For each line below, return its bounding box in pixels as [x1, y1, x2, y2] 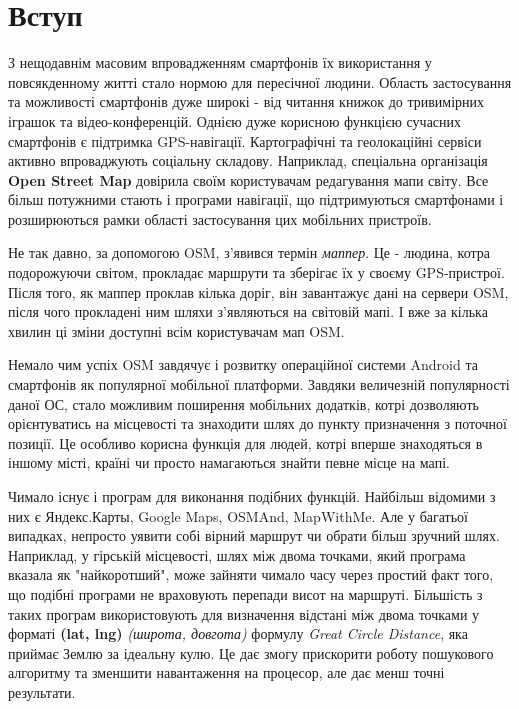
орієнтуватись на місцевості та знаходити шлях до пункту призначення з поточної [8, 413, 507, 434]
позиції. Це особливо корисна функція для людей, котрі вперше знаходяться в [8, 432, 483, 453]
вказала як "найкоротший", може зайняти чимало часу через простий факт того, [8, 564, 494, 585]
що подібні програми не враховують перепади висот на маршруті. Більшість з [8, 583, 483, 604]
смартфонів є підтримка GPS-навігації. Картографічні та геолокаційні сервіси [8, 130, 482, 151]
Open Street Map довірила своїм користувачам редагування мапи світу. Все [8, 169, 489, 190]
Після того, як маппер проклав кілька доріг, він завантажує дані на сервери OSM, [8, 281, 509, 302]
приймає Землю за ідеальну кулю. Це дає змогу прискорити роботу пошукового [8, 642, 494, 663]
